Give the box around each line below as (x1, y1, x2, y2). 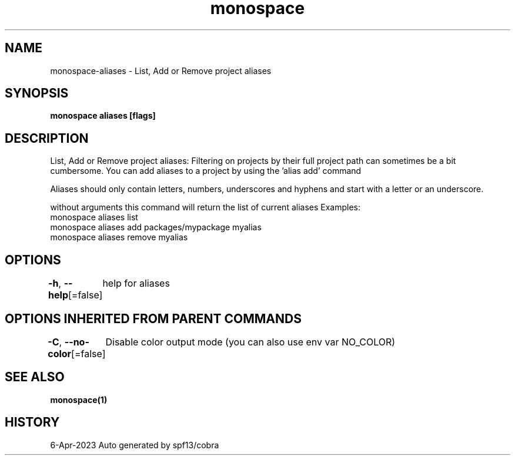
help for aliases (102, 277, 170, 290)
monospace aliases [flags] (50, 110, 156, 121)
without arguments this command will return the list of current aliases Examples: (50, 202, 361, 213)
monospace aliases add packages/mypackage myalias (50, 222, 262, 233)
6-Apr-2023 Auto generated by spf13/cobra (50, 439, 219, 450)
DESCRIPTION (5, 130, 89, 146)
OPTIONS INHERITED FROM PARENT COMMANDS (5, 311, 302, 326)
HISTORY (5, 415, 60, 430)
